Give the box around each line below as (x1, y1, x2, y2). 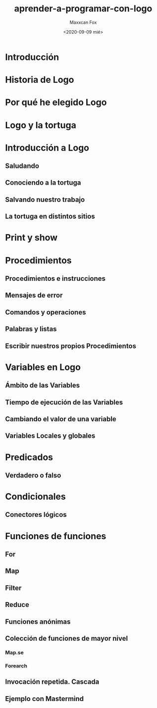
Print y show (5, 232, 58, 243)
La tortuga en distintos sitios (5, 212, 95, 221)
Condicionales (5, 491, 66, 503)
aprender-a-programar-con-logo (14, 3, 153, 14)
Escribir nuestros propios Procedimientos (5, 342, 137, 350)
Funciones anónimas (5, 617, 71, 626)
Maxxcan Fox (69, 19, 97, 25)
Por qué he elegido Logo (5, 97, 107, 108)
